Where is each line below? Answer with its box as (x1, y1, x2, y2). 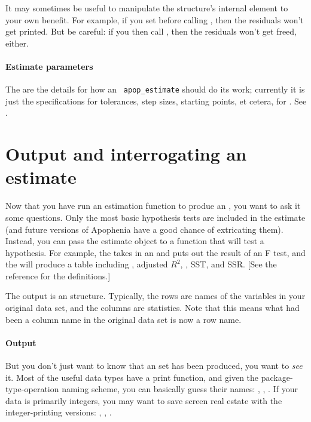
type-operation (5, 383, 59, 395)
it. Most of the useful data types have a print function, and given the (5, 371, 259, 383)
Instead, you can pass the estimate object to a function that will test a (5, 235, 264, 247)
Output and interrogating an (5, 141, 247, 166)
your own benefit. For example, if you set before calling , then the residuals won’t (5, 13, 304, 26)
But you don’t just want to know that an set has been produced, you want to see (5, 359, 303, 372)
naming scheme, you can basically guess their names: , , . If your (62, 383, 298, 395)
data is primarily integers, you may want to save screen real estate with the (5, 394, 282, 406)
